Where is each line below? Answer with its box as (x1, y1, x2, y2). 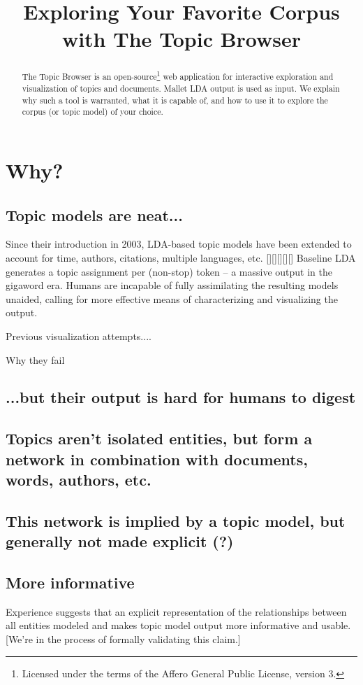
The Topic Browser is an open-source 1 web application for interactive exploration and (22, 69, 334, 83)
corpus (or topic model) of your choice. (22, 106, 163, 118)
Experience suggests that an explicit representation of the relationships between (6, 604, 347, 619)
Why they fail (6, 352, 65, 367)
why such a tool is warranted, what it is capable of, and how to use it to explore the (22, 94, 328, 106)
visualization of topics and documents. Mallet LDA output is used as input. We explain (22, 82, 340, 94)
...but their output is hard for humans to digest (6, 386, 356, 408)
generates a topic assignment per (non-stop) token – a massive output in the (6, 264, 332, 278)
